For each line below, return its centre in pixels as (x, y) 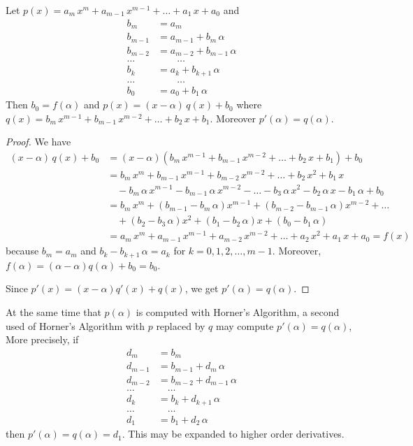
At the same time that (53, 311)
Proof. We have (38, 142)
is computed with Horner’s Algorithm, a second (238, 311)
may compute (245, 325)
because (22, 251)
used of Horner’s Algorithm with (75, 325)
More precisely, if (42, 339)
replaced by (181, 325)
